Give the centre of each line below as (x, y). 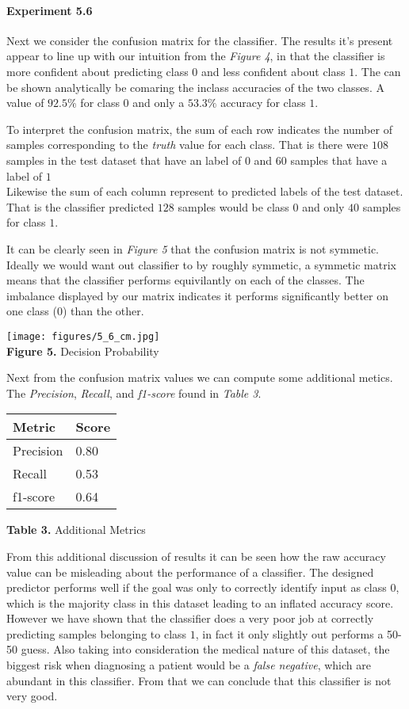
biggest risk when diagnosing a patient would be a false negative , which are (189, 665)
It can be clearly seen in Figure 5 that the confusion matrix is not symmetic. (193, 248)
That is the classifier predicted (80, 206)
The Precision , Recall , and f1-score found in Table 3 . (134, 393)
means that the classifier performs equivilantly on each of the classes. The (185, 280)
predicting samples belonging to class (97, 633)
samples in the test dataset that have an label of (124, 160)
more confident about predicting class (97, 71)
